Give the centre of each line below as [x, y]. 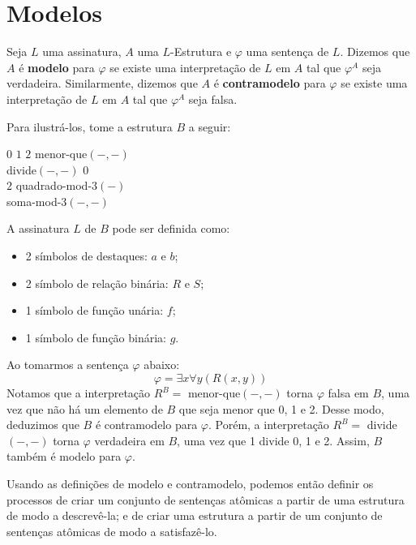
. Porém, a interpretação [269, 425]
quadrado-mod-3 [57, 185]
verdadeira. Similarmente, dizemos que [102, 83]
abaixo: [162, 365]
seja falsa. [213, 99]
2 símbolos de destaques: [86, 256]
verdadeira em [129, 440]
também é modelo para [64, 456]
